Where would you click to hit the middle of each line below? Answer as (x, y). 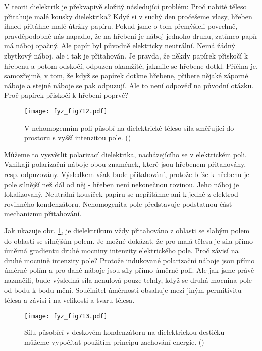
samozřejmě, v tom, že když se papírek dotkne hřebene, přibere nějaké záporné (126, 75)
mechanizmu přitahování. (43, 214)
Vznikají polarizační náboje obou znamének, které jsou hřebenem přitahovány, (125, 164)
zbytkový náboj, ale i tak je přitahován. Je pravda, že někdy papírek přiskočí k (126, 55)
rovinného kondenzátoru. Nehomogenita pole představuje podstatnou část (118, 203)
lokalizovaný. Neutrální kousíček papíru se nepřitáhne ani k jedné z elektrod (121, 194)
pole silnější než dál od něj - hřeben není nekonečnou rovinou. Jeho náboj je (122, 184)
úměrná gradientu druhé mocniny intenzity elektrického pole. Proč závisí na (121, 250)
